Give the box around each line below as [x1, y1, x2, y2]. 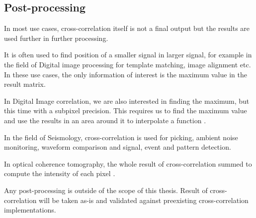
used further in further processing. [4, 32, 108, 43]
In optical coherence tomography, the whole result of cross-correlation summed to [4, 158, 252, 169]
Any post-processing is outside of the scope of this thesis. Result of [4, 185, 208, 195]
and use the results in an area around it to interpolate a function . [4, 115, 206, 125]
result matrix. [4, 79, 46, 89]
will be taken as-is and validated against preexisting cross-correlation [39, 195, 249, 205]
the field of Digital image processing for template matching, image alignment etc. [4, 59, 251, 69]
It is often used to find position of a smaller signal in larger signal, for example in [4, 49, 252, 60]
